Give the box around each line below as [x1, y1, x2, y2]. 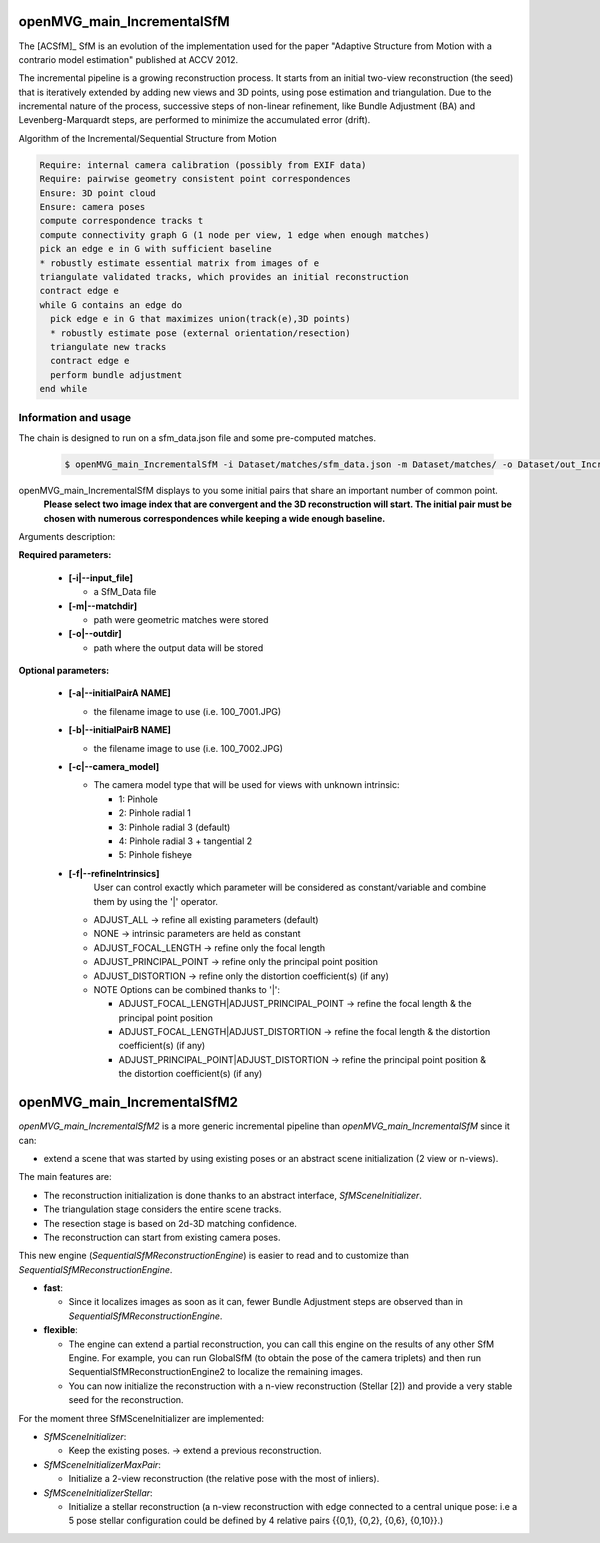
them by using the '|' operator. [93, 895, 219, 907]
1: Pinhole [118, 793, 159, 805]
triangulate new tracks [50, 341, 167, 352]
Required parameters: [18, 549, 112, 561]
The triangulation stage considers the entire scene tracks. [43, 1203, 282, 1215]
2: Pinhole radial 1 [118, 807, 192, 819]
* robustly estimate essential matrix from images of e [39, 257, 320, 269]
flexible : [43, 1324, 79, 1336]
